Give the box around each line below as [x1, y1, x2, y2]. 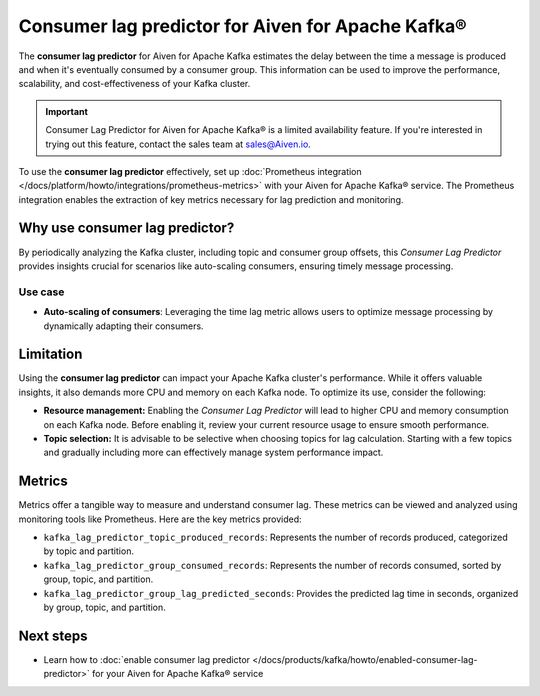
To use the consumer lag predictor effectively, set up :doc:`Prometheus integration [18, 165, 362, 177]
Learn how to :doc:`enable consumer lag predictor [43, 653, 250, 665]
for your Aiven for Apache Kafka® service [91, 668, 264, 680]
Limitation [18, 346, 83, 363]
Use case [18, 285, 65, 299]
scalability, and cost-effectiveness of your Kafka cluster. [18, 78, 251, 90]
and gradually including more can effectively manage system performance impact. [43, 446, 384, 459]
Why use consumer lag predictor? [18, 220, 235, 237]
